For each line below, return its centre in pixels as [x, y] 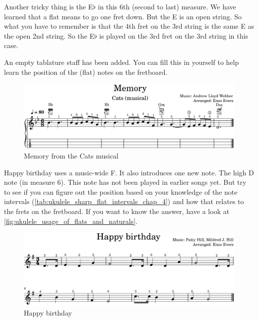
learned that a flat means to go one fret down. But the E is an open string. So [123, 16]
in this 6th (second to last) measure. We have [167, 6]
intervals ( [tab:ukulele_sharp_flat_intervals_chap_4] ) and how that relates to [124, 201]
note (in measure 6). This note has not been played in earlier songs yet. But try [125, 182]
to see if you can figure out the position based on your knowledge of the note [121, 191]
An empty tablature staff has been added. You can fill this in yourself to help [122, 62]
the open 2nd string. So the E [49, 35]
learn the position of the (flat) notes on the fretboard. [86, 72]
